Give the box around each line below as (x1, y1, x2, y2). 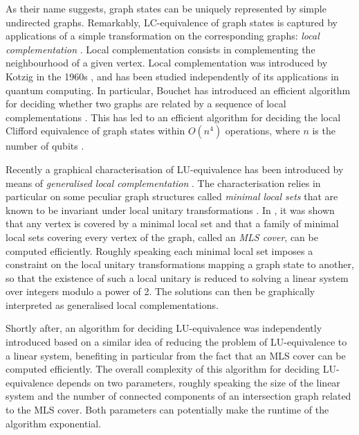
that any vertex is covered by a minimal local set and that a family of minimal (6, 216, 339, 231)
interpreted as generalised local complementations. (6, 297, 219, 312)
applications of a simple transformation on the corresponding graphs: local (6, 28, 320, 43)
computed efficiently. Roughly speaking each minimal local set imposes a (6, 243, 313, 258)
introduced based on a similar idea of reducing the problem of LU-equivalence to (6, 335, 347, 349)
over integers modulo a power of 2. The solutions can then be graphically (6, 284, 315, 299)
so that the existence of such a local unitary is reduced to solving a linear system (6, 270, 349, 285)
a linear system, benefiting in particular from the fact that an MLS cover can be (6, 348, 346, 362)
